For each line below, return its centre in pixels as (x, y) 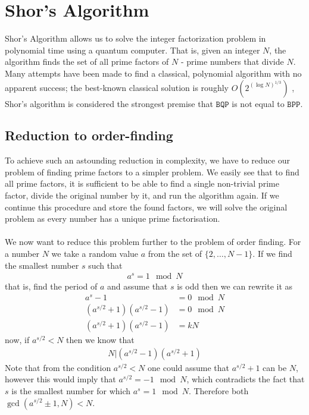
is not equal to (258, 103)
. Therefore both (219, 390)
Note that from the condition (58, 367)
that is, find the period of (51, 286)
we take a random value (95, 254)
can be (275, 367)
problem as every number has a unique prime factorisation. (113, 218)
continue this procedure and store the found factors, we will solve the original (146, 207)
